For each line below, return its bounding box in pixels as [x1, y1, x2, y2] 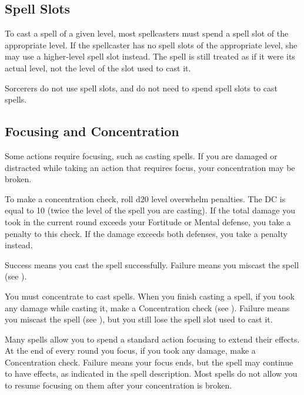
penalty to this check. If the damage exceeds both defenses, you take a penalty [5, 227, 288, 239]
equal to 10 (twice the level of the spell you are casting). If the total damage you [5, 204, 296, 216]
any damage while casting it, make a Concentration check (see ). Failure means [5, 301, 290, 314]
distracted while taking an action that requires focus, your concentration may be [5, 161, 295, 173]
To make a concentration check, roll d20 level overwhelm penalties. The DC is [5, 192, 286, 205]
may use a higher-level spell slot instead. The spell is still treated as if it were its [5, 50, 295, 62]
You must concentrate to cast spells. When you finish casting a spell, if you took [5, 289, 295, 302]
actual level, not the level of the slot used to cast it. [5, 61, 191, 74]
